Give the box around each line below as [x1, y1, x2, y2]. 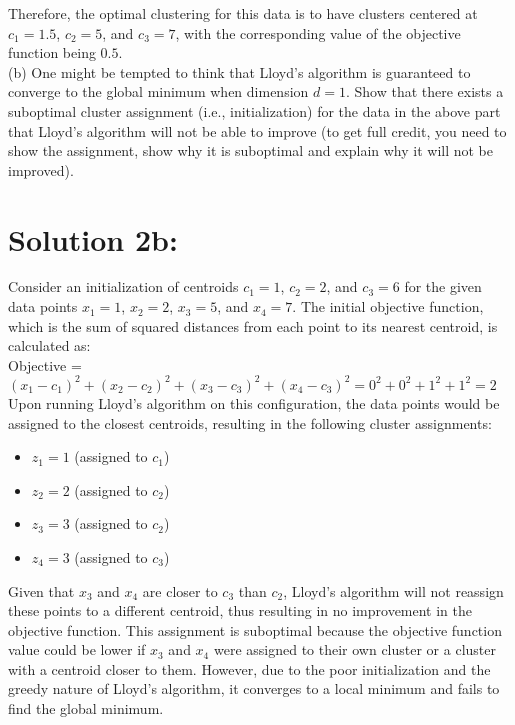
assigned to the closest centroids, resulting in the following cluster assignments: [8, 412, 492, 433]
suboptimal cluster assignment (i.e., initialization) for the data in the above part [8, 100, 501, 121]
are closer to [142, 580, 218, 601]
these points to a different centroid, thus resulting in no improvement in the [8, 600, 473, 621]
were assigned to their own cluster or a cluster [213, 639, 496, 660]
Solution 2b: [8, 218, 178, 259]
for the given [404, 276, 482, 297]
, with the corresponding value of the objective [175, 22, 461, 43]
